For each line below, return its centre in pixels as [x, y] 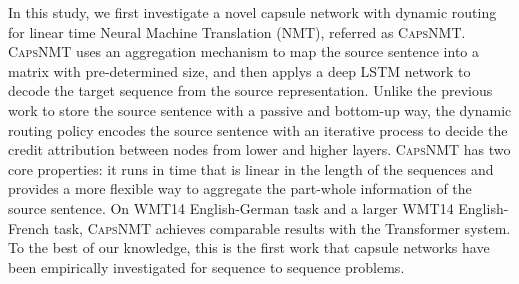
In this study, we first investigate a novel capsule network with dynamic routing [252, 12]
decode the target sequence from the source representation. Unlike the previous [250, 90]
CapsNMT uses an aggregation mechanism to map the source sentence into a [243, 51]
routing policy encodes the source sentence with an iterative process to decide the [258, 129]
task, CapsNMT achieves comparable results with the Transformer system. [282, 227]
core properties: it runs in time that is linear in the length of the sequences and [251, 168]
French [29, 227]
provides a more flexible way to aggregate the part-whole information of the [240, 188]
